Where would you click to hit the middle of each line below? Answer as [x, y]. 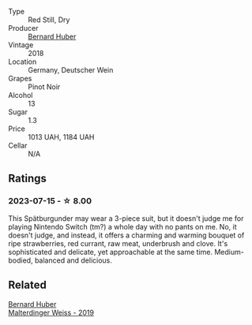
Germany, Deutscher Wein [71, 70]
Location [23, 62]
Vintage [21, 45]
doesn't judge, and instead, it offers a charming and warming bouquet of [126, 235]
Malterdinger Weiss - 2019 [51, 312]
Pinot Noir [44, 87]
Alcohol [21, 95]
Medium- [229, 252]
